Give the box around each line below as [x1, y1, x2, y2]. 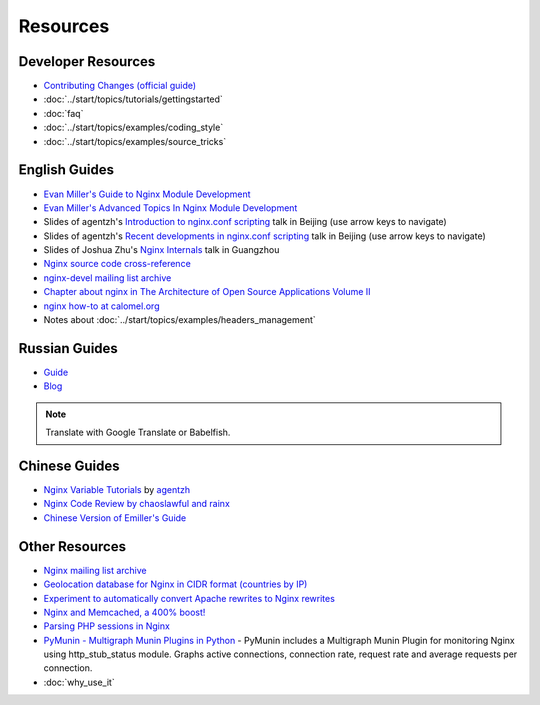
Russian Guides [18, 340, 119, 357]
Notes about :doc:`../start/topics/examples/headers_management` [43, 314, 317, 326]
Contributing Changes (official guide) [43, 80, 197, 92]
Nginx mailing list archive [43, 564, 147, 576]
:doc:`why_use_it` [43, 676, 115, 688]
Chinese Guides [18, 457, 120, 474]
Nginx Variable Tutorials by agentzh [43, 484, 190, 496]
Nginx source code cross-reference [43, 258, 192, 270]
